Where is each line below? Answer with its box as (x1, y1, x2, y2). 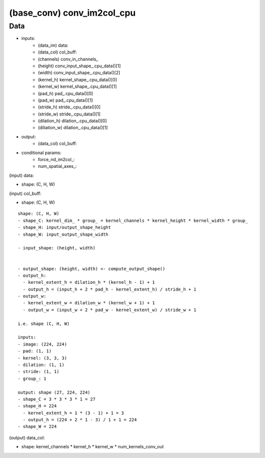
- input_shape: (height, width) (18, 245, 96, 251)
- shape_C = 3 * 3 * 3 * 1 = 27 (18, 396, 96, 402)
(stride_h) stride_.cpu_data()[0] (38, 104, 101, 110)
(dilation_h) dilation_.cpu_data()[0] (38, 118, 107, 124)
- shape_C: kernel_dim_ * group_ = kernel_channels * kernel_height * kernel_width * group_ (18, 217, 248, 223)
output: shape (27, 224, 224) (18, 389, 91, 395)
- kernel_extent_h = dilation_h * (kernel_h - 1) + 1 (23, 280, 155, 285)
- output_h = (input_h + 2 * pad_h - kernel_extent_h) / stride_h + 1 (23, 286, 196, 292)
